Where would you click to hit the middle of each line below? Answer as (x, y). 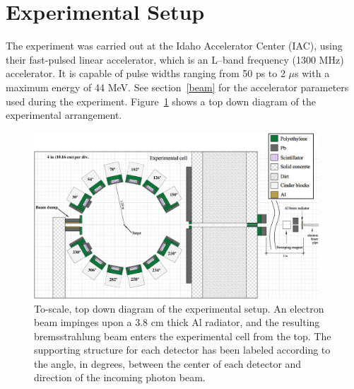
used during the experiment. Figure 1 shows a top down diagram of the (161, 101)
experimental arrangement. (64, 115)
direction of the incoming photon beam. (120, 377)
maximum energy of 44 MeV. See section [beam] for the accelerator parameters (177, 87)
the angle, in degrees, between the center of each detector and (168, 363)
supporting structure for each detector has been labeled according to (182, 350)
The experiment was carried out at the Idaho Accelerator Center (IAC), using (174, 46)
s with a (312, 73)
